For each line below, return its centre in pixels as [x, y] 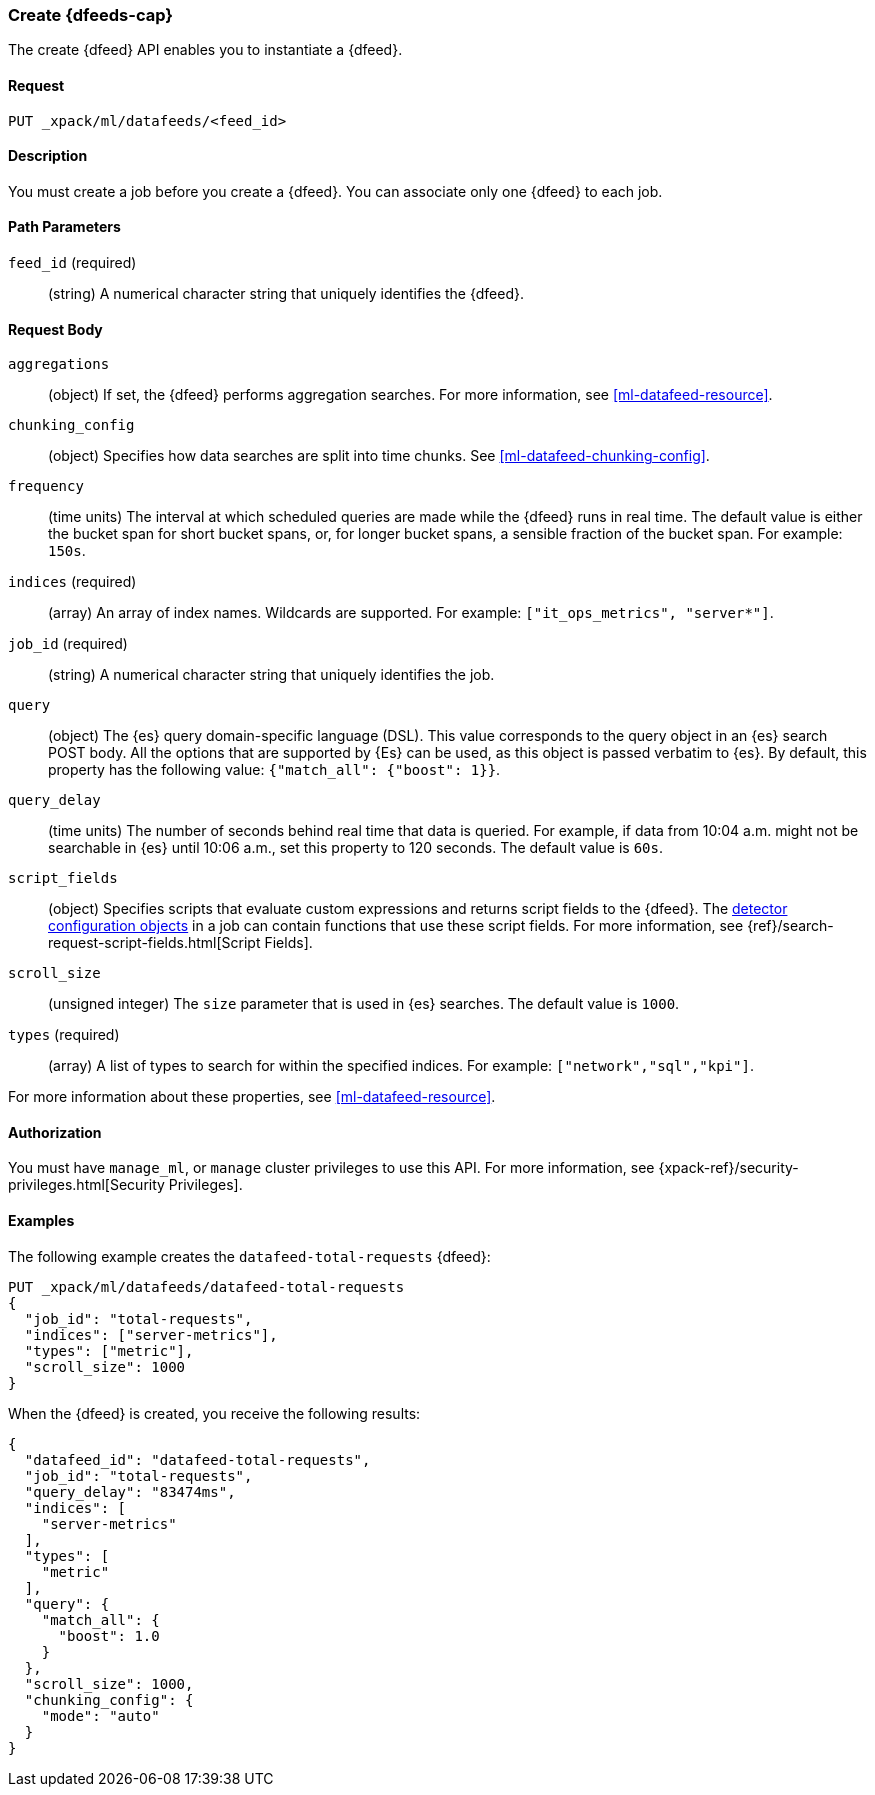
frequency [46, 486]
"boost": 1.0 [109, 1635]
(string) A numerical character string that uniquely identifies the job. [271, 675]
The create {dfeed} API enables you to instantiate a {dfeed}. [205, 50]
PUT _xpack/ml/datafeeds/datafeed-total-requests [206, 1286]
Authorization [55, 1132]
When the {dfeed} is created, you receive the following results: [214, 1413]
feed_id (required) [72, 263]
